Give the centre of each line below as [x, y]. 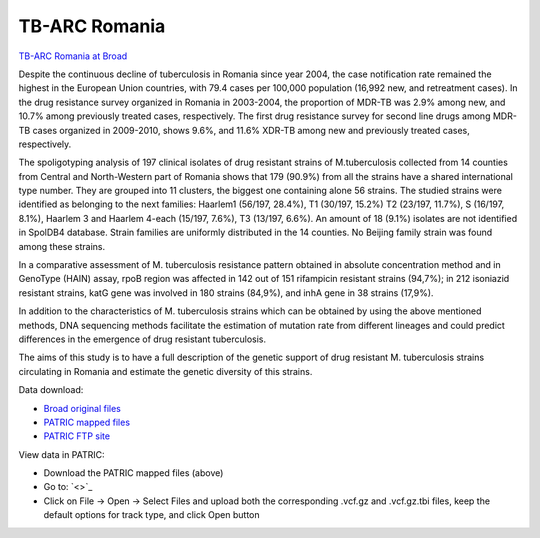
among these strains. [62, 246]
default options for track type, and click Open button [151, 515]
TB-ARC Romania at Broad [73, 56]
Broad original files [82, 408]
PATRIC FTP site [76, 436]
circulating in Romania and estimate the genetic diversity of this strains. [165, 371]
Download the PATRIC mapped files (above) [133, 473]
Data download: [51, 390]
